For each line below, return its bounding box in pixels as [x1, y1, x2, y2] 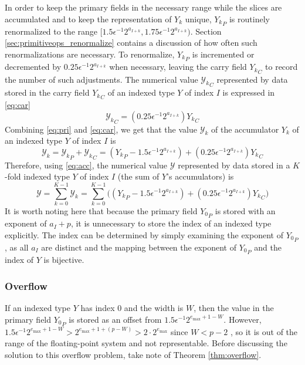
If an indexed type [5, 302, 71, 314]
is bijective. [43, 254, 84, 266]
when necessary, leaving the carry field [109, 60, 247, 73]
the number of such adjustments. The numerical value [5, 73, 198, 85]
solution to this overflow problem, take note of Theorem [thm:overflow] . [5, 349, 262, 361]
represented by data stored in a [178, 158, 290, 171]
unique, [185, 12, 212, 25]
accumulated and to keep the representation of [5, 12, 172, 25]
